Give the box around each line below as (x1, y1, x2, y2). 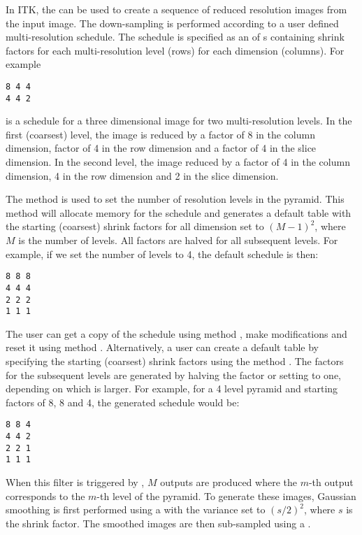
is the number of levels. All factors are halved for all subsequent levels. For (18, 233, 338, 248)
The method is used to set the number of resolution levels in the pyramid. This (6, 192, 345, 206)
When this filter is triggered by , (6, 475, 145, 490)
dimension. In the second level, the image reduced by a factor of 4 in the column (6, 155, 350, 169)
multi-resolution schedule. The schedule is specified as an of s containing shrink (6, 29, 345, 44)
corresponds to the (6, 488, 85, 503)
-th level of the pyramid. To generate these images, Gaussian (96, 488, 356, 503)
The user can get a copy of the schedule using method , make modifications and (6, 326, 347, 341)
